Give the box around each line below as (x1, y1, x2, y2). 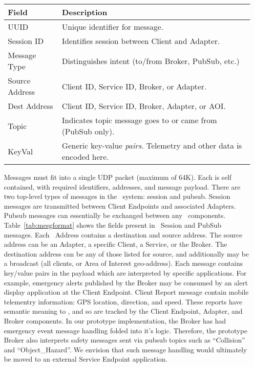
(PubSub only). (62, 126, 115, 137)
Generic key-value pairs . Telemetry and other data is (62, 140, 242, 151)
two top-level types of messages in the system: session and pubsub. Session (4, 191, 231, 201)
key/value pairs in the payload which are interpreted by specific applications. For (4, 267, 247, 278)
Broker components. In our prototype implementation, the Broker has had (4, 315, 226, 325)
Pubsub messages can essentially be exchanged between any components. (4, 210, 226, 220)
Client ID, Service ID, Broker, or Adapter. (62, 80, 207, 92)
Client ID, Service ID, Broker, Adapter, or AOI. (62, 100, 226, 111)
